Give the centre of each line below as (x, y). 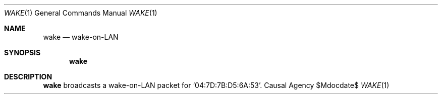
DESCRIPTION (28, 77)
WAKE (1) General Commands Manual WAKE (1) (81, 13)
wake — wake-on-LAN (81, 37)
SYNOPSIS (22, 53)
